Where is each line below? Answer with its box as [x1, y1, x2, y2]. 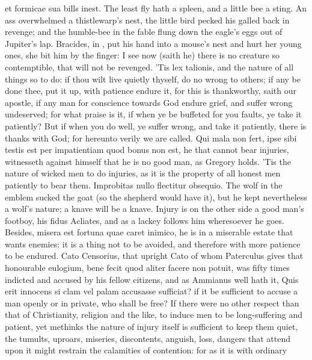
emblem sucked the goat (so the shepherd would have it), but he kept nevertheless [5, 190, 307, 203]
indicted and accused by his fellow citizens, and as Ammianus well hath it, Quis [5, 273, 299, 285]
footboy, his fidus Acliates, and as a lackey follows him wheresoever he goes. [5, 214, 284, 226]
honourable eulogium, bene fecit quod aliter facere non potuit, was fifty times [5, 261, 290, 274]
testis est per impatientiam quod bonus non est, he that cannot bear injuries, [5, 143, 289, 156]
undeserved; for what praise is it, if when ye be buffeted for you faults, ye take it [5, 108, 302, 120]
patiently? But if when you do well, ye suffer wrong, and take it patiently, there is [5, 119, 307, 132]
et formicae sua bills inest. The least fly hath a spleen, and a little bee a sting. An [5, 2, 307, 14]
